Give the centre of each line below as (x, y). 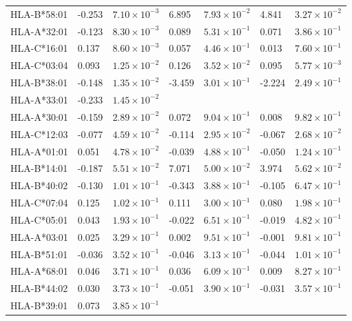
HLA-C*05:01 (39, 219)
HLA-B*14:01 (39, 168)
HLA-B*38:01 (39, 82)
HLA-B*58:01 (39, 13)
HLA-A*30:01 (39, 116)
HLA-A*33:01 (39, 99)
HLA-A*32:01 (39, 31)
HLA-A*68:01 (39, 271)
